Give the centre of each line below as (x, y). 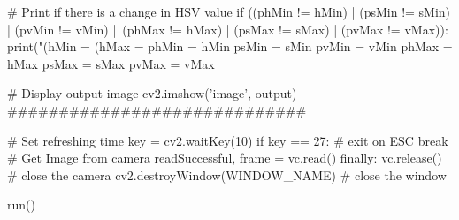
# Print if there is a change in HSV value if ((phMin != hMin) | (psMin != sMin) (229, 11)
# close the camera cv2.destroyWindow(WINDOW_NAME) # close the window (227, 174)
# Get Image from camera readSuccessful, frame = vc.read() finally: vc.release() (225, 158)
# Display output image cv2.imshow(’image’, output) (152, 93)
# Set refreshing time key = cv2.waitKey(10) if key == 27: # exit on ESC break (228, 140)
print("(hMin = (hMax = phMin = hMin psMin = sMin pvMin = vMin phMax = (230, 46)
